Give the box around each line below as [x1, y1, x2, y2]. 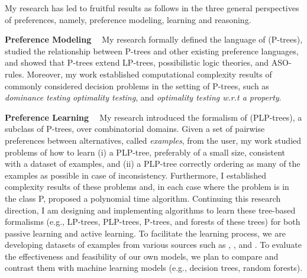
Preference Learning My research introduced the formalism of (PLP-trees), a [5, 111, 302, 123]
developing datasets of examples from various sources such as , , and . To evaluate [5, 238, 302, 251]
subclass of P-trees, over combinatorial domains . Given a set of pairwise [5, 122, 265, 135]
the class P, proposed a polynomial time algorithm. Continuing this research [5, 192, 281, 204]
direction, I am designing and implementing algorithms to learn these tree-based [5, 203, 296, 216]
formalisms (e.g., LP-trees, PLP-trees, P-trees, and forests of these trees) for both [5, 215, 300, 228]
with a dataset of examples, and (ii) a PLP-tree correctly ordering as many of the [5, 157, 300, 170]
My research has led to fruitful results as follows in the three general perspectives [5, 2, 299, 14]
